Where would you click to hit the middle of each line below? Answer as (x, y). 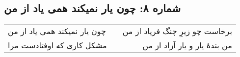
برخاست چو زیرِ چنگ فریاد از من (177, 31)
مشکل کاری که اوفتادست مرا (57, 45)
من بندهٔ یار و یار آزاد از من (187, 45)
